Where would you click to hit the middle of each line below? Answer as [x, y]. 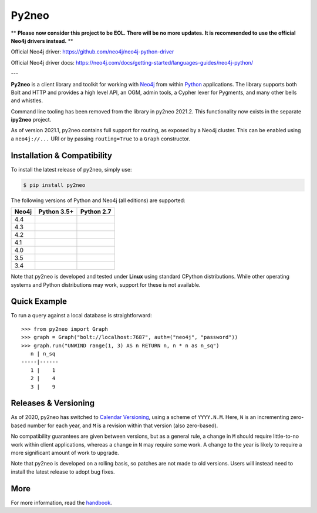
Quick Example [39, 302]
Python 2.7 [96, 212]
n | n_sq [43, 353]
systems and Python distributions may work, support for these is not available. [106, 284]
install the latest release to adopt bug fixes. [63, 472]
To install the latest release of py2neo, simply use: [71, 169]
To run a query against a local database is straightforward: [81, 316]
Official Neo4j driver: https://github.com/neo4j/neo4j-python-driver [92, 52]
